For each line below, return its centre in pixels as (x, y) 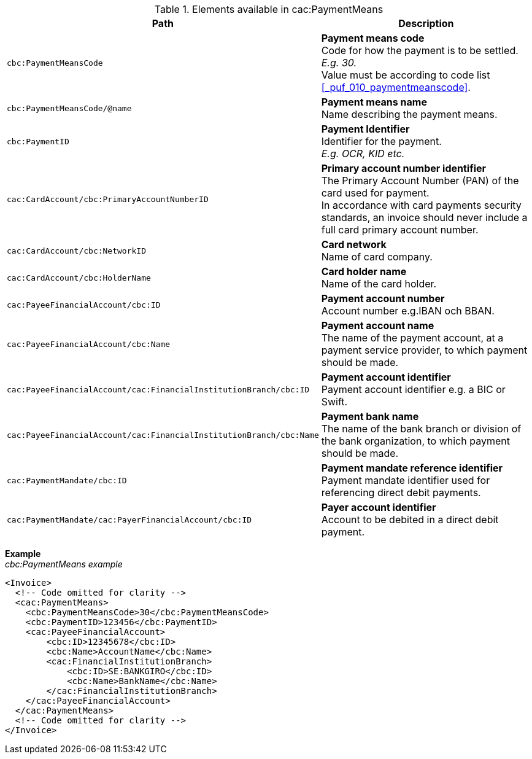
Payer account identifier (379, 507)
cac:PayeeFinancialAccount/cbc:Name (89, 344)
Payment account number (383, 298)
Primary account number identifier (404, 168)
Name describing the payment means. (409, 114)
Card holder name (364, 271)
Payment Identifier (365, 129)
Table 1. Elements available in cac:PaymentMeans (269, 9)
